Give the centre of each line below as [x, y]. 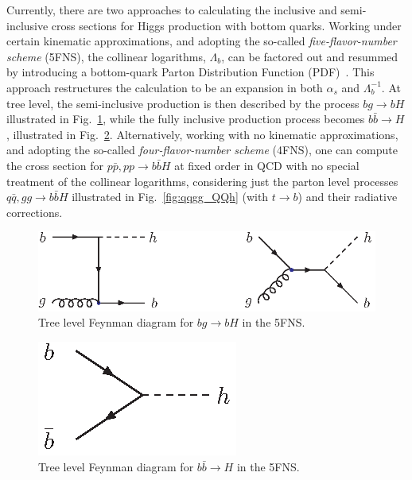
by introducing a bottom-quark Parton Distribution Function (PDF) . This [190, 72]
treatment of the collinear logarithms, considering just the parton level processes [202, 181]
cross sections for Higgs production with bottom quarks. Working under [226, 25]
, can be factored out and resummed [310, 56]
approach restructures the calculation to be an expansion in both [165, 87]
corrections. [35, 212]
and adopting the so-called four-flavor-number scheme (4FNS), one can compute [202, 150]
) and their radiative [348, 197]
